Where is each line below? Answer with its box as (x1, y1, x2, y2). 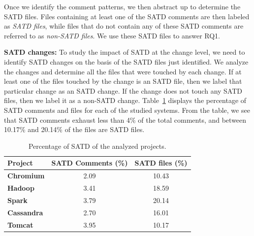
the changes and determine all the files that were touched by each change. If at (4, 66, 242, 76)
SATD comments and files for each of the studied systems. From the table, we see (4, 104, 250, 115)
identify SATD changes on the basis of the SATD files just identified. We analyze (4, 56, 249, 67)
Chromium (7, 170, 45, 181)
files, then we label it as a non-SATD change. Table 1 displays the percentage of (4, 95, 247, 105)
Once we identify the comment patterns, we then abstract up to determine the (4, 1, 241, 11)
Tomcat (7, 219, 33, 230)
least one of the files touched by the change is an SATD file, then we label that (4, 76, 242, 86)
